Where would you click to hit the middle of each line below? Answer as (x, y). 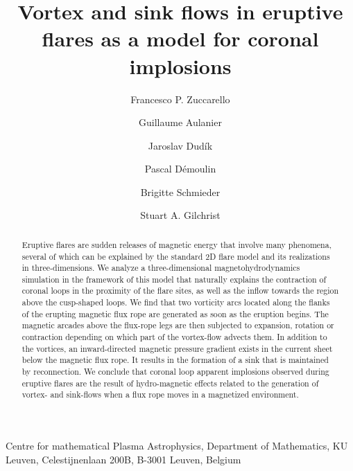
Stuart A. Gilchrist (180, 215)
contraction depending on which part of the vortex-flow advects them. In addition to (174, 337)
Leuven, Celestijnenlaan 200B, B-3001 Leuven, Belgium (123, 459)
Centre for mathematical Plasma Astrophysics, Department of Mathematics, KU (177, 446)
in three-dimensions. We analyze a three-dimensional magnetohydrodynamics (161, 268)
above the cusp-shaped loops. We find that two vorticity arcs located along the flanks (176, 302)
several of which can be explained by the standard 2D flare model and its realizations (176, 256)
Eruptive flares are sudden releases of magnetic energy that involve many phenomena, (176, 244)
